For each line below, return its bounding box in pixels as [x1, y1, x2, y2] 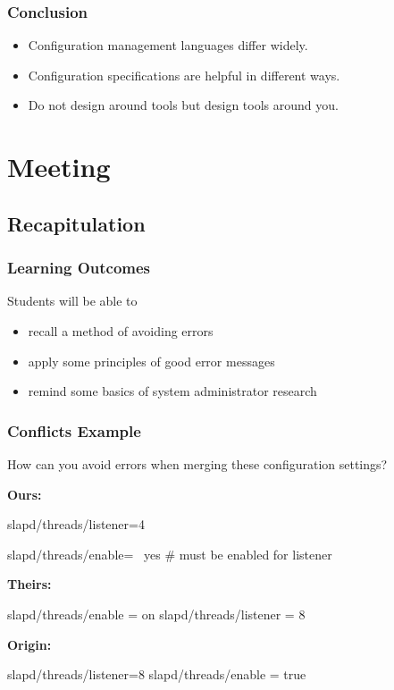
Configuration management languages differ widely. [28, 36, 308, 55]
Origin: [7, 635, 52, 653]
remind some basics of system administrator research [28, 382, 317, 400]
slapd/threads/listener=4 [7, 515, 145, 534]
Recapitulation [7, 209, 146, 237]
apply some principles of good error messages [28, 351, 275, 370]
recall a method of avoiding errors [28, 321, 214, 340]
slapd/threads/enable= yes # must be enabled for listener [7, 544, 332, 563]
